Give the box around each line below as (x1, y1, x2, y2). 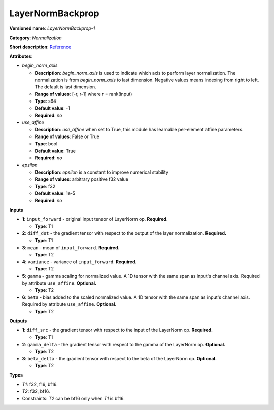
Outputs (9, 318, 27, 324)
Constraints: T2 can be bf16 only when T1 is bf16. (22, 395, 125, 401)
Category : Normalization (9, 35, 62, 41)
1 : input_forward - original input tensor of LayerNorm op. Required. (22, 216, 168, 222)
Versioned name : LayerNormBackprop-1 (9, 25, 95, 31)
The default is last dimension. (35, 84, 96, 90)
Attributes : (9, 53, 33, 59)
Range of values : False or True (35, 133, 100, 140)
